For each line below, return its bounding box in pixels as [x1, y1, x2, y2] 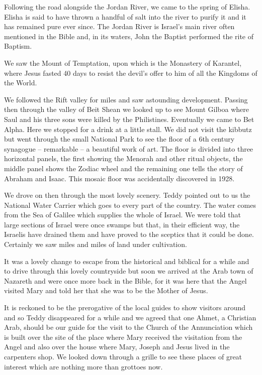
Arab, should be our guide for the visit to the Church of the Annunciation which [4, 322, 253, 332]
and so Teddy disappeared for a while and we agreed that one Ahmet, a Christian [4, 312, 256, 322]
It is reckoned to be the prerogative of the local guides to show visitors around [4, 302, 246, 313]
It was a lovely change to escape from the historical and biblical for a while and [4, 256, 249, 266]
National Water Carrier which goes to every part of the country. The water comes [4, 199, 256, 210]
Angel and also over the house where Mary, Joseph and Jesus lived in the [4, 341, 230, 352]
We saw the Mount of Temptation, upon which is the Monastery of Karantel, [4, 57, 242, 68]
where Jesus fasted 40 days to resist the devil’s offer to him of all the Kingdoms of [4, 67, 257, 78]
